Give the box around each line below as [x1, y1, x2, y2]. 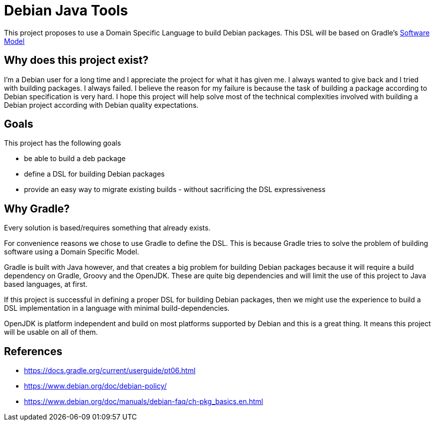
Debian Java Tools [4, 2, 128, 19]
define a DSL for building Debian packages [24, 170, 165, 179]
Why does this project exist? [4, 54, 149, 67]
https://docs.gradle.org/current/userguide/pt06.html [24, 366, 196, 375]
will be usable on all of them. [4, 328, 98, 337]
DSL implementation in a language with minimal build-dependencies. [4, 304, 230, 313]
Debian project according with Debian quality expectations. [4, 100, 199, 109]
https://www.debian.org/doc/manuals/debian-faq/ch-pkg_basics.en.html [24, 397, 263, 406]
